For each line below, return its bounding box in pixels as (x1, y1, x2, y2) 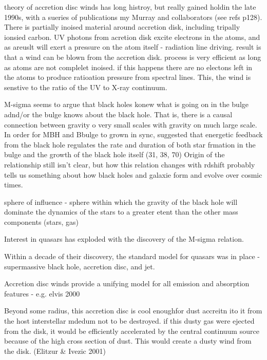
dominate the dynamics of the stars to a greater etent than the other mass (4, 206, 238, 217)
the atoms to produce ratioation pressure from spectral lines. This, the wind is (4, 72, 251, 82)
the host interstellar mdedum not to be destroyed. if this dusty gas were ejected (4, 315, 255, 326)
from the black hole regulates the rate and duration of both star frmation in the (4, 139, 256, 150)
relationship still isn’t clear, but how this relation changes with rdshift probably (4, 159, 255, 170)
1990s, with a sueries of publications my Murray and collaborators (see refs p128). (4, 11, 262, 22)
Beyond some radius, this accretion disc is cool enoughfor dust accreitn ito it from (4, 305, 262, 316)
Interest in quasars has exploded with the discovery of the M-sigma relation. (4, 234, 244, 244)
